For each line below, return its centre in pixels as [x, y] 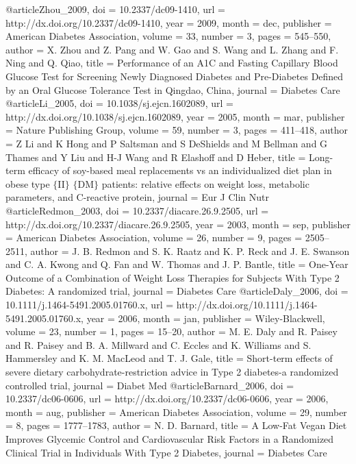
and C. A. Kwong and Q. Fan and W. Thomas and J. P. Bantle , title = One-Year [177, 264]
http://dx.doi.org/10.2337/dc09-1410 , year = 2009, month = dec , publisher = [169, 22]
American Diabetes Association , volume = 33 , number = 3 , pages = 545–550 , [168, 36]
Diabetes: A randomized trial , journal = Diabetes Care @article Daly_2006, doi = [177, 291]
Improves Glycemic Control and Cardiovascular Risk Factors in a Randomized [170, 439]
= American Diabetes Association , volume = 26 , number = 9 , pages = [154, 237]
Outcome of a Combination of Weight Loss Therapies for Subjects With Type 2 [173, 277]
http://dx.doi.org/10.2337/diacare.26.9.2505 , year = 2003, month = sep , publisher [178, 224]
